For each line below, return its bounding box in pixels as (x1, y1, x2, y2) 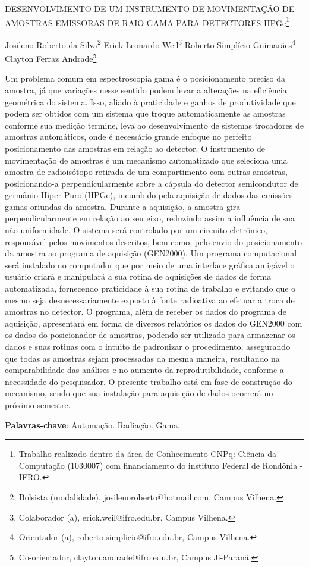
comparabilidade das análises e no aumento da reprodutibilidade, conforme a (5, 364, 284, 376)
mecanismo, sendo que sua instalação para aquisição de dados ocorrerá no (5, 387, 273, 399)
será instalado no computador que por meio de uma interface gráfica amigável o (5, 258, 295, 271)
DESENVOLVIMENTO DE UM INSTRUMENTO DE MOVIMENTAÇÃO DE (5, 2, 295, 14)
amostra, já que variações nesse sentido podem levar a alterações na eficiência (5, 83, 287, 96)
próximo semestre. (5, 398, 71, 411)
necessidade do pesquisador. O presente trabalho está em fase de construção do (5, 375, 292, 387)
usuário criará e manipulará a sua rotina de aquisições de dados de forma (5, 270, 272, 283)
